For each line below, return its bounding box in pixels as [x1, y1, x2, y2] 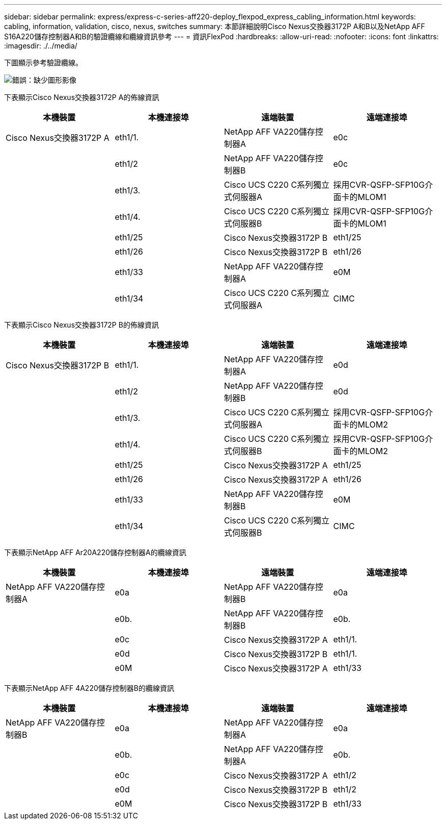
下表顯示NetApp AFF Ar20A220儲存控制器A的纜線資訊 [4, 548, 186, 557]
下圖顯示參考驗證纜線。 [4, 58, 82, 67]
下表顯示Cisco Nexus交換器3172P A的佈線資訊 [4, 93, 159, 102]
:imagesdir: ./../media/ [4, 41, 77, 50]
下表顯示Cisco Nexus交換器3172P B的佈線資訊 [4, 320, 159, 329]
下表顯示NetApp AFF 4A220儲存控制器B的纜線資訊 [4, 684, 174, 692]
